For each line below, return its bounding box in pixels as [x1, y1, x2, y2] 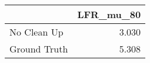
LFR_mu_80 [77, 8, 141, 21]
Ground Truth [9, 42, 68, 55]
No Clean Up [9, 25, 64, 38]
